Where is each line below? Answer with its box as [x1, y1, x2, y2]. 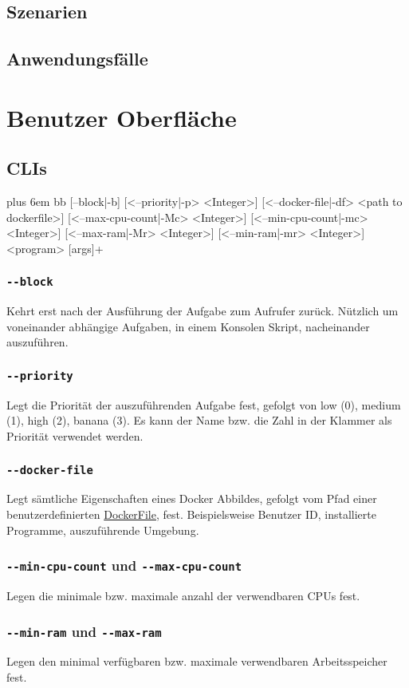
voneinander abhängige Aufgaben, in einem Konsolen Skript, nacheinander [6, 318, 370, 334]
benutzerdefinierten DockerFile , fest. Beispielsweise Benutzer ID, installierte [6, 506, 376, 523]
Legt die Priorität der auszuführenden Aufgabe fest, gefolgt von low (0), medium [6, 396, 401, 413]
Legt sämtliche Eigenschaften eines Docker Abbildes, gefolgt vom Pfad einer [6, 490, 377, 507]
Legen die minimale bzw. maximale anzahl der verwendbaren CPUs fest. [6, 587, 360, 603]
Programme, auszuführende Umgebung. [6, 521, 199, 538]
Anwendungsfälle [6, 46, 148, 71]
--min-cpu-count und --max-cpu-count [6, 556, 242, 575]
